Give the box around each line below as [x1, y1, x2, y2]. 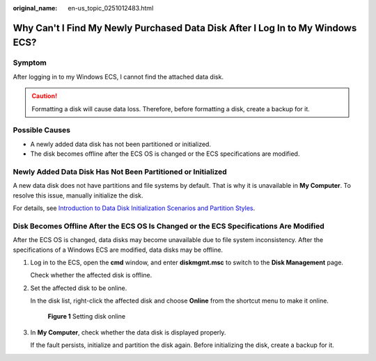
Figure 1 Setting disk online [47, 312, 125, 321]
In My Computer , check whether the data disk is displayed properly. [30, 328, 226, 337]
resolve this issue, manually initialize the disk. [13, 191, 143, 200]
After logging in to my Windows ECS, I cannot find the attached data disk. [13, 72, 224, 81]
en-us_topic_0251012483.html [68, 4, 154, 12]
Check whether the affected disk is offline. [30, 271, 152, 280]
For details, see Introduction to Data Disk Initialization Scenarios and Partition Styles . [13, 204, 256, 212]
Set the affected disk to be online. [30, 284, 127, 292]
